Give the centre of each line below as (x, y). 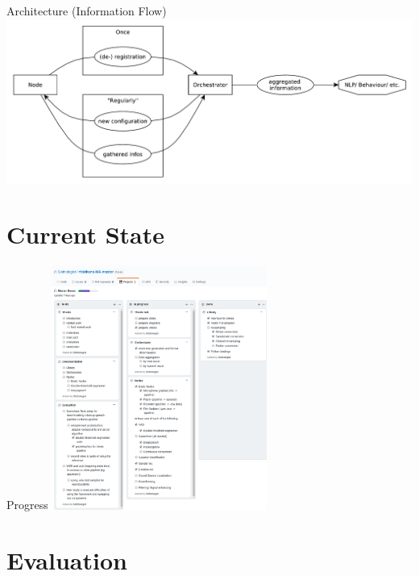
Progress (27, 505)
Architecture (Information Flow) (87, 10)
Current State (86, 234)
